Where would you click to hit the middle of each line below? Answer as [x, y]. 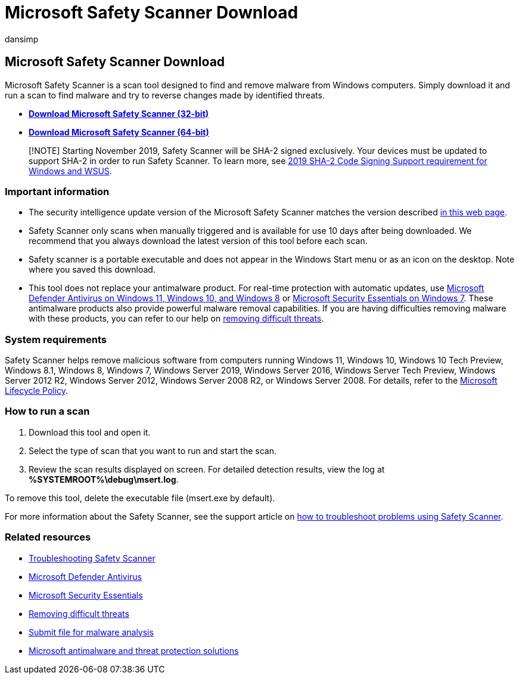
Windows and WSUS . [70, 171]
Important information [57, 191]
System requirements [56, 339]
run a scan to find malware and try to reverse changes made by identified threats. [165, 95]
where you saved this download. [92, 270]
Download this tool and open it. [90, 432]
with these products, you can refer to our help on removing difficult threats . [176, 319]
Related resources [48, 537]
